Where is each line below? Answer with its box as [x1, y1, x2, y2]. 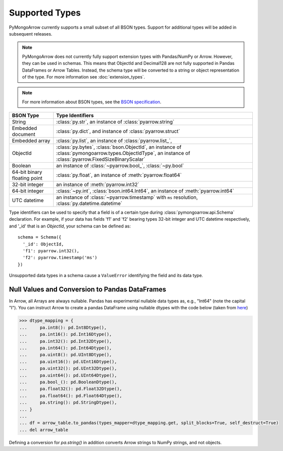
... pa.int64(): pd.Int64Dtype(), [19, 345, 112, 351]
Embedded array [12, 137, 51, 144]
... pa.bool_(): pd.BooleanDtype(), [19, 379, 117, 385]
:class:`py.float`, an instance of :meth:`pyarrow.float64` [56, 172, 182, 179]
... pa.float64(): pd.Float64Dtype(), [19, 393, 122, 398]
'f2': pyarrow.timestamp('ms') [22, 255, 97, 261]
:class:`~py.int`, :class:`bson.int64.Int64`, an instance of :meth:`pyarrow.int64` [56, 188, 234, 194]
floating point [12, 175, 43, 182]
